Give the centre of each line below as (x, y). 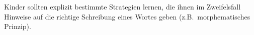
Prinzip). (18, 26)
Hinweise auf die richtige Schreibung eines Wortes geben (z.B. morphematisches (127, 16)
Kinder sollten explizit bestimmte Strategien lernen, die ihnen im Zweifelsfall (122, 6)
